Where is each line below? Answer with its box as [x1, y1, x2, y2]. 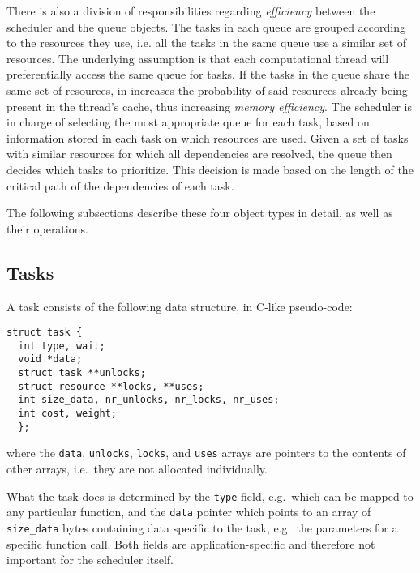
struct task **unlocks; [18, 367, 146, 379]
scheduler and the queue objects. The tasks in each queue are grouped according [6, 18, 405, 35]
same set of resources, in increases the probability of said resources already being [6, 81, 408, 98]
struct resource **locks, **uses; [18, 380, 204, 392]
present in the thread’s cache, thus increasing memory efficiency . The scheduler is [6, 97, 413, 114]
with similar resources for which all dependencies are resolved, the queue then [6, 145, 392, 162]
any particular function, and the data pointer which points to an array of [6, 503, 371, 520]
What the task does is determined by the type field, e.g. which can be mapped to [6, 487, 414, 504]
